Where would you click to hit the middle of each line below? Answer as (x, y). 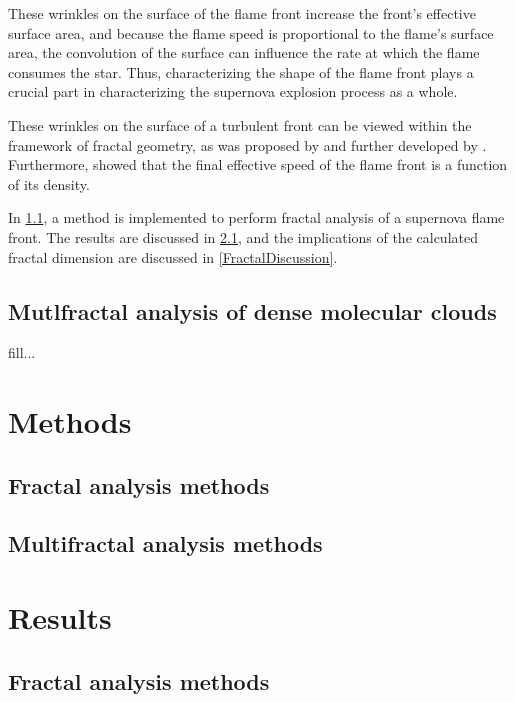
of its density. (49, 183)
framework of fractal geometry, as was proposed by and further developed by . (247, 144)
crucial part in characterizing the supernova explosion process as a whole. (233, 91)
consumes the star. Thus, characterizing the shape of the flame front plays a (241, 71)
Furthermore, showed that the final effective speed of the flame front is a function (258, 164)
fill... (22, 352)
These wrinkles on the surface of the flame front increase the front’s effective (242, 13)
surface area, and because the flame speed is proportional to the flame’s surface (251, 32)
